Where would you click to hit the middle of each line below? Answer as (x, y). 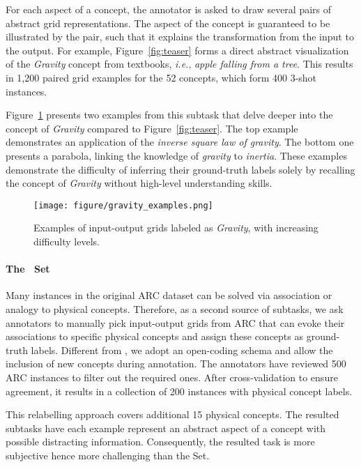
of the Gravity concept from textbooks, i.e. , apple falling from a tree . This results (179, 64)
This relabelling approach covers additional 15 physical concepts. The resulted (172, 414)
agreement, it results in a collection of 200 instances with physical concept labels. (179, 391)
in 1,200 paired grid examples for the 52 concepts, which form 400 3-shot (161, 77)
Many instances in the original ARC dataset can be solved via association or (169, 295)
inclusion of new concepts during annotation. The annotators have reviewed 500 (176, 363)
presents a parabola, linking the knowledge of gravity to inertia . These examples (176, 155)
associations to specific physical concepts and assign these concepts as (154, 336)
